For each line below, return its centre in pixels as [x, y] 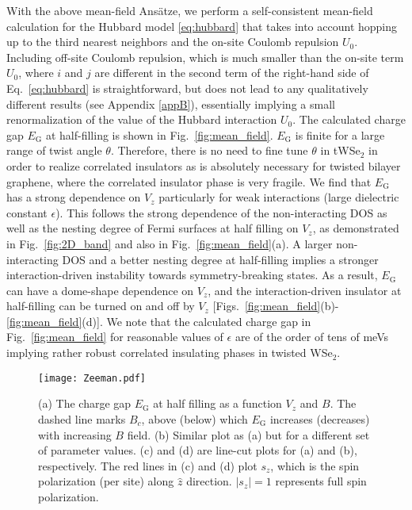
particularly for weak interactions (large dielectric [279, 197]
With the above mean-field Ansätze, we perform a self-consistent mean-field [190, 10]
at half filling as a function [217, 403]
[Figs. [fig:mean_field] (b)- [276, 306]
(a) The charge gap [85, 403]
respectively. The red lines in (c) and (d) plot [148, 465]
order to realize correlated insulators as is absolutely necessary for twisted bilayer [204, 165]
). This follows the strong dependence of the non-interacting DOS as [221, 212]
